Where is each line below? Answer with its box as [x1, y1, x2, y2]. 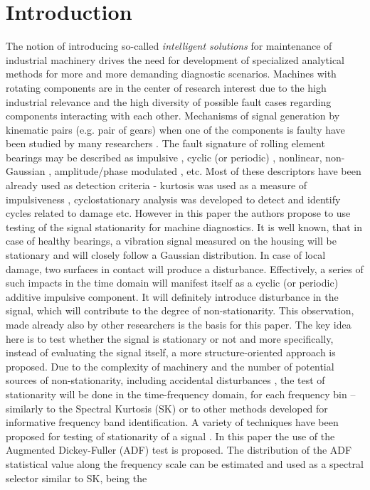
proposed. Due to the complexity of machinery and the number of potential [6, 358, 334, 373]
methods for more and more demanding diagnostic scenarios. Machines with [6, 66, 337, 81]
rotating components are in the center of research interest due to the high [6, 80, 327, 95]
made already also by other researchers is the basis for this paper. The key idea [6, 317, 351, 331]
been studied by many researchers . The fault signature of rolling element [6, 136, 325, 151]
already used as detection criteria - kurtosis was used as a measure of [6, 178, 307, 193]
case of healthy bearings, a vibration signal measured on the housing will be [6, 233, 337, 248]
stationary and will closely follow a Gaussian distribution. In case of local [6, 247, 326, 262]
